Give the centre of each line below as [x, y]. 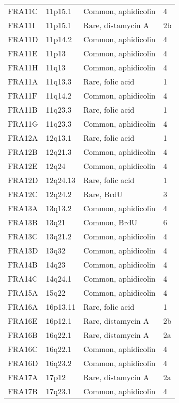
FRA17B [23, 391]
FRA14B [23, 264]
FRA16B [23, 335]
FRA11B [23, 109]
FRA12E [23, 166]
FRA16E [23, 321]
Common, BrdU [110, 222]
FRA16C [23, 349]
